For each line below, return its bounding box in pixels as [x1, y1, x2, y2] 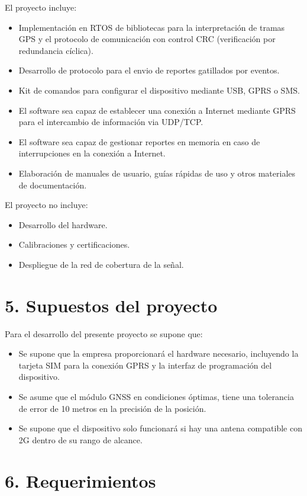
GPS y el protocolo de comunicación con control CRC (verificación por [18, 33, 276, 45]
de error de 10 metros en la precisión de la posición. [18, 402, 206, 414]
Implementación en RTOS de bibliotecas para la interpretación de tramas [18, 21, 285, 33]
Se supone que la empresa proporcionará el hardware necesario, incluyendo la [18, 347, 299, 360]
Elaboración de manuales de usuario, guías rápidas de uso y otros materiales [18, 167, 296, 179]
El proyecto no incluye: [5, 199, 88, 211]
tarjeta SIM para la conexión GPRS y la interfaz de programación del [18, 359, 272, 371]
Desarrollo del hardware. [18, 218, 108, 231]
